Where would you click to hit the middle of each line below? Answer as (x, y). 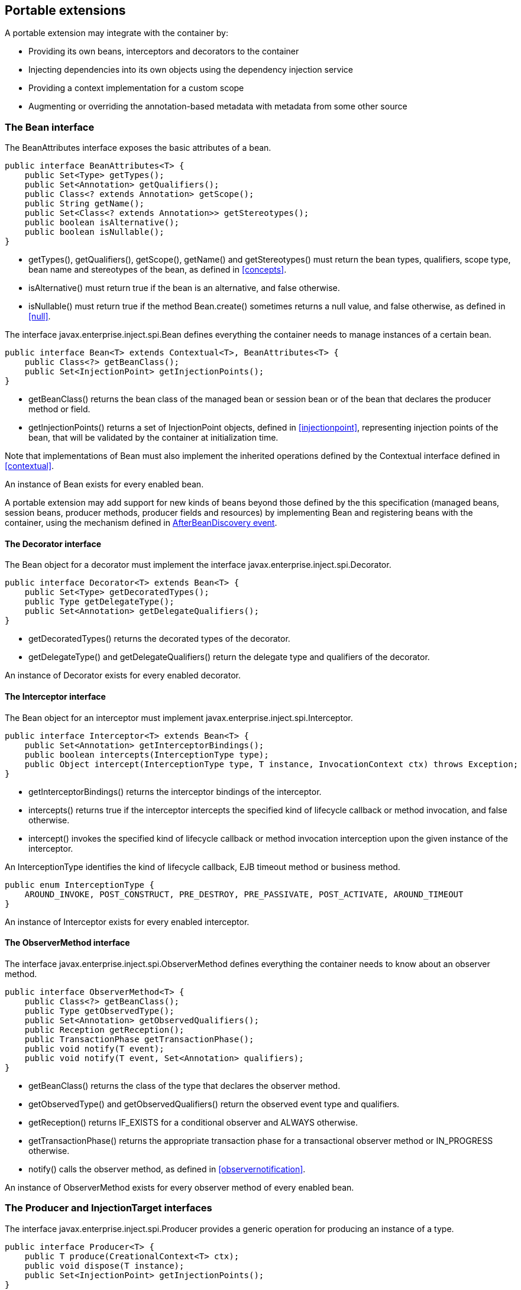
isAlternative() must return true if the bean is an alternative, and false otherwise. (184, 288)
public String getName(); (85, 204)
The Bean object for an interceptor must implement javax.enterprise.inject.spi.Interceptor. (179, 717)
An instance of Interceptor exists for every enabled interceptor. (127, 922)
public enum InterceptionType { (80, 885)
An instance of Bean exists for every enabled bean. (104, 484)
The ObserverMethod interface (67, 943)
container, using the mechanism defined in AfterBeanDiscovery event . (141, 523)
